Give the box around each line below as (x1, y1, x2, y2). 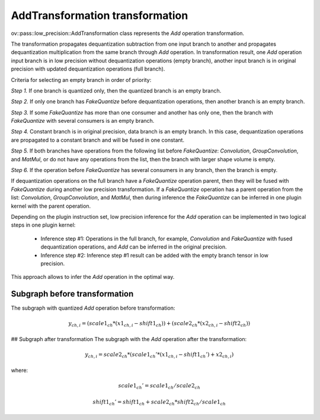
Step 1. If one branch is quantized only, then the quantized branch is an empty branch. (11, 87, 222, 94)
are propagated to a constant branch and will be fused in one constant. (11, 136, 185, 144)
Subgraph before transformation (11, 289, 134, 299)
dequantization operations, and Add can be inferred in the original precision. (40, 243, 228, 250)
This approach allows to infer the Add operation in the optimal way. (11, 273, 175, 281)
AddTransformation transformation (11, 9, 188, 22)
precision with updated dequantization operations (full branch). (11, 65, 165, 72)
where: (11, 367, 28, 374)
